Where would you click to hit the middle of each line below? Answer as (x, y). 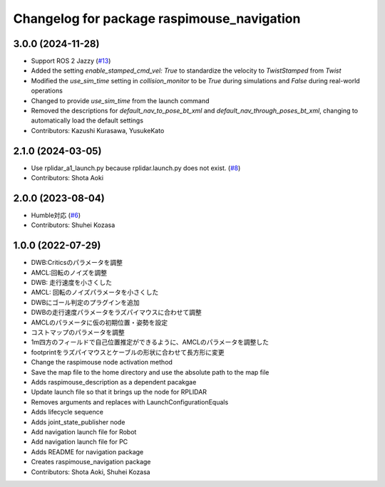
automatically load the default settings (87, 120)
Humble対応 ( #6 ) (56, 215)
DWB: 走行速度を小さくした (72, 283)
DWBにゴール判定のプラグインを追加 (86, 302)
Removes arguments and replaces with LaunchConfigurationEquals (130, 402)
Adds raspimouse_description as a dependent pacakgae (114, 382)
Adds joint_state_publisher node (78, 422)
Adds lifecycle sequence (67, 412)
